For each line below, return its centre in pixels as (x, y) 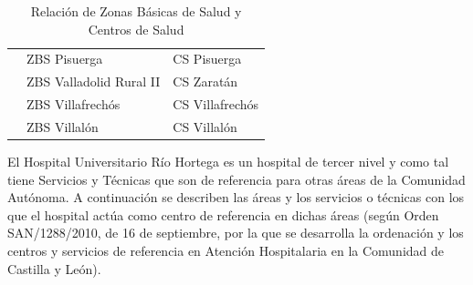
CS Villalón (205, 126)
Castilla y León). (54, 268)
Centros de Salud (136, 29)
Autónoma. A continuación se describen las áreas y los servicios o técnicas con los (236, 197)
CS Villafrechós (216, 104)
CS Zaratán (205, 81)
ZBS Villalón (63, 126)
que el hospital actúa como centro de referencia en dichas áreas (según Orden (223, 214)
